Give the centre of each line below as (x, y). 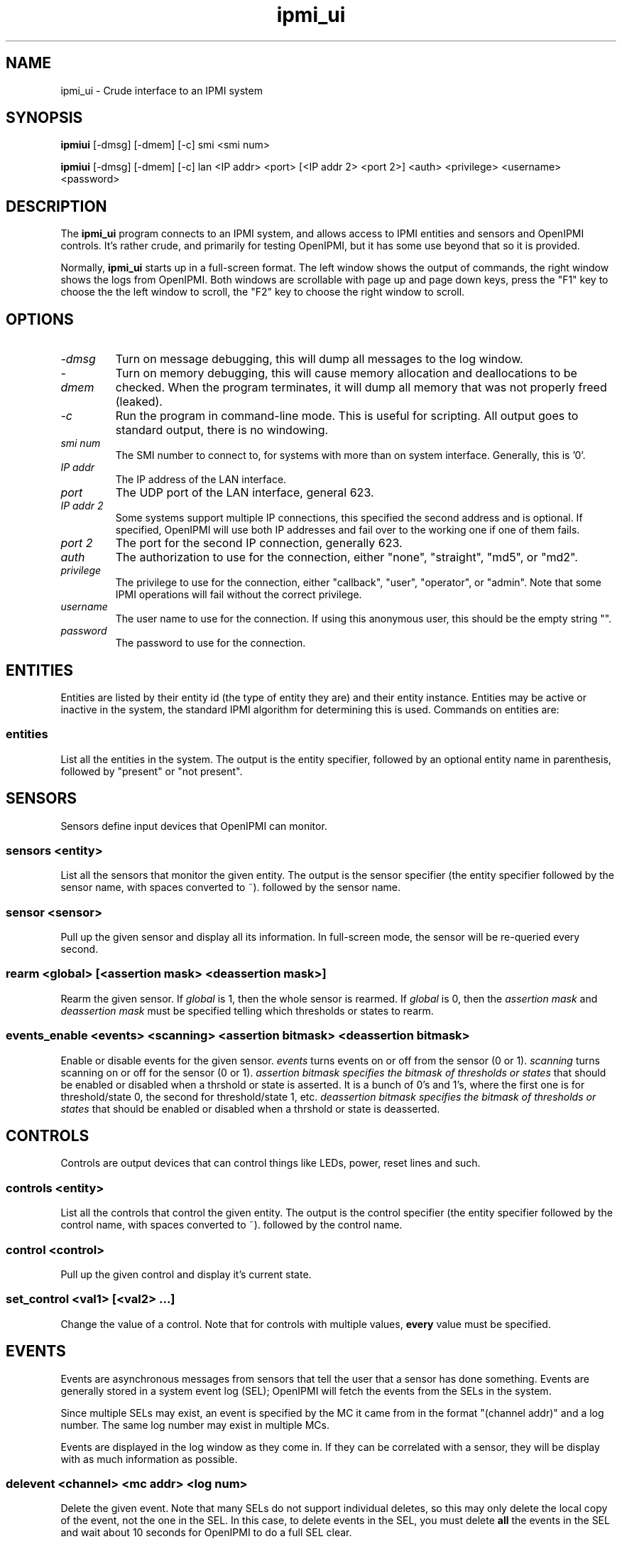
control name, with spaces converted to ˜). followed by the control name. (231, 1225)
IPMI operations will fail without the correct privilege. (239, 595)
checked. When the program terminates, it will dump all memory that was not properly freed (361, 388)
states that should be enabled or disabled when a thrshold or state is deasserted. (250, 1108)
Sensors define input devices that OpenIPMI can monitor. (194, 826)
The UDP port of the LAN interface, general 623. (245, 493)
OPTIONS (40, 319)
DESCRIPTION (56, 206)
